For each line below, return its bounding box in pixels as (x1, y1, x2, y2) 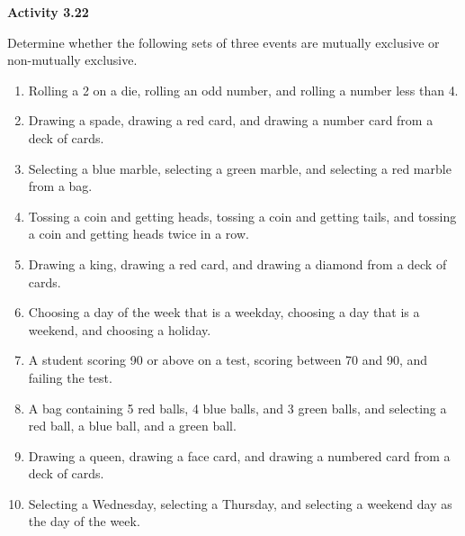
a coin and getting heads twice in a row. (28, 224, 249, 243)
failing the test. (28, 368, 112, 386)
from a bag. (28, 177, 93, 195)
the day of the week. (28, 512, 140, 531)
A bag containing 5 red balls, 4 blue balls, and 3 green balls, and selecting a (28, 398, 447, 417)
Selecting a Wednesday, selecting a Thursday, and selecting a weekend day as (28, 494, 452, 513)
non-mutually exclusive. (7, 50, 138, 69)
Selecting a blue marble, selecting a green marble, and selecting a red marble (28, 159, 452, 177)
